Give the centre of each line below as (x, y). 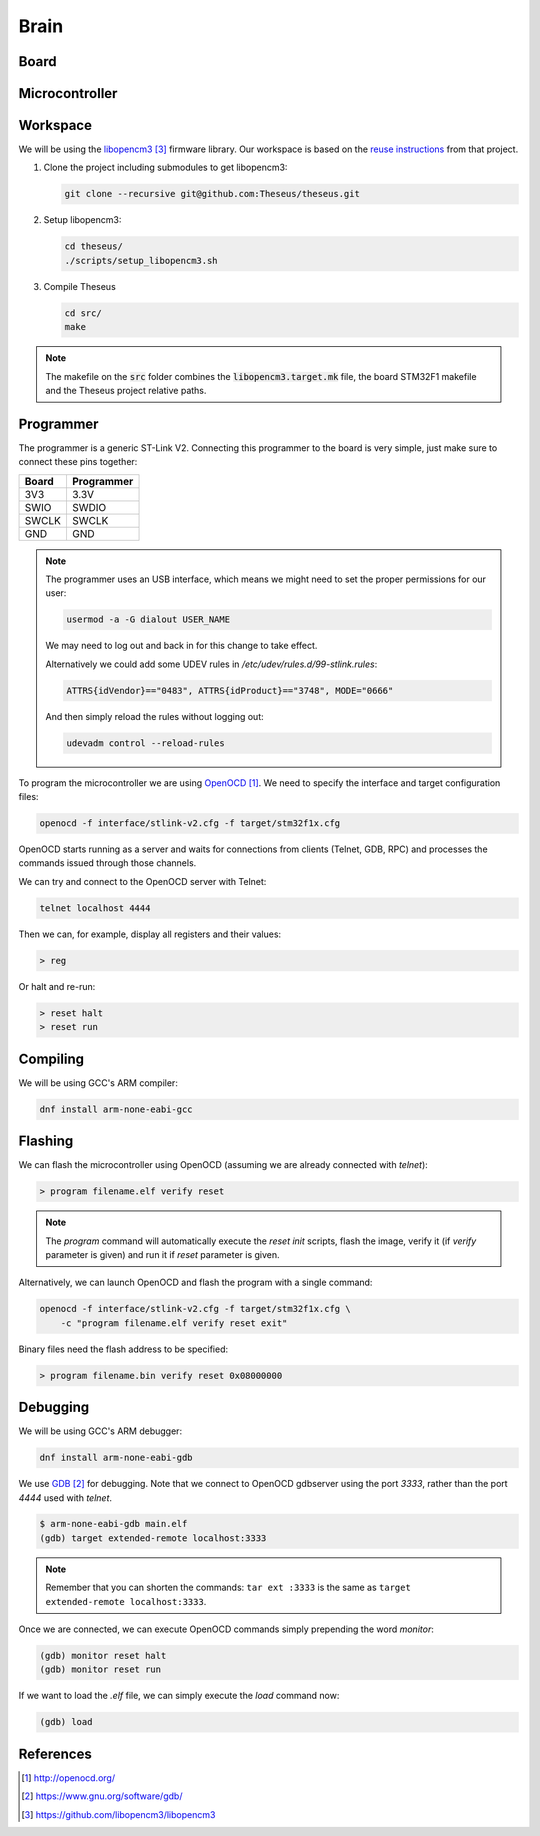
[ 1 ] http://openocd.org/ (68, 1777)
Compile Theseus (80, 286)
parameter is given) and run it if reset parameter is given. (162, 1254)
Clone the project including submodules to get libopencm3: (165, 167)
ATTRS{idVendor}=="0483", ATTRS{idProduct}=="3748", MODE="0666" (230, 690)
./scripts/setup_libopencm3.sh (141, 260)
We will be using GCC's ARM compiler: (98, 1082)
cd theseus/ (94, 246)
